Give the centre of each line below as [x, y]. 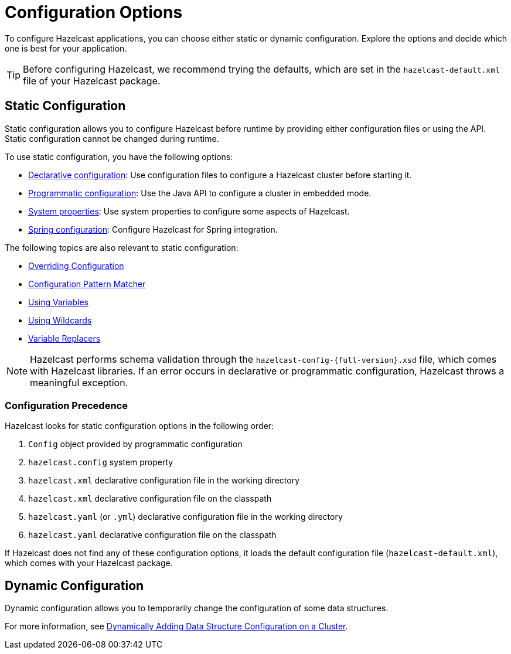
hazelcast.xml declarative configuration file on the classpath [150, 499]
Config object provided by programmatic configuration [135, 444]
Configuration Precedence [66, 405]
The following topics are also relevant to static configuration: [122, 247]
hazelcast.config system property [101, 462]
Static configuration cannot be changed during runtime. [112, 138]
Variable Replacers [64, 338]
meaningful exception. [79, 382]
